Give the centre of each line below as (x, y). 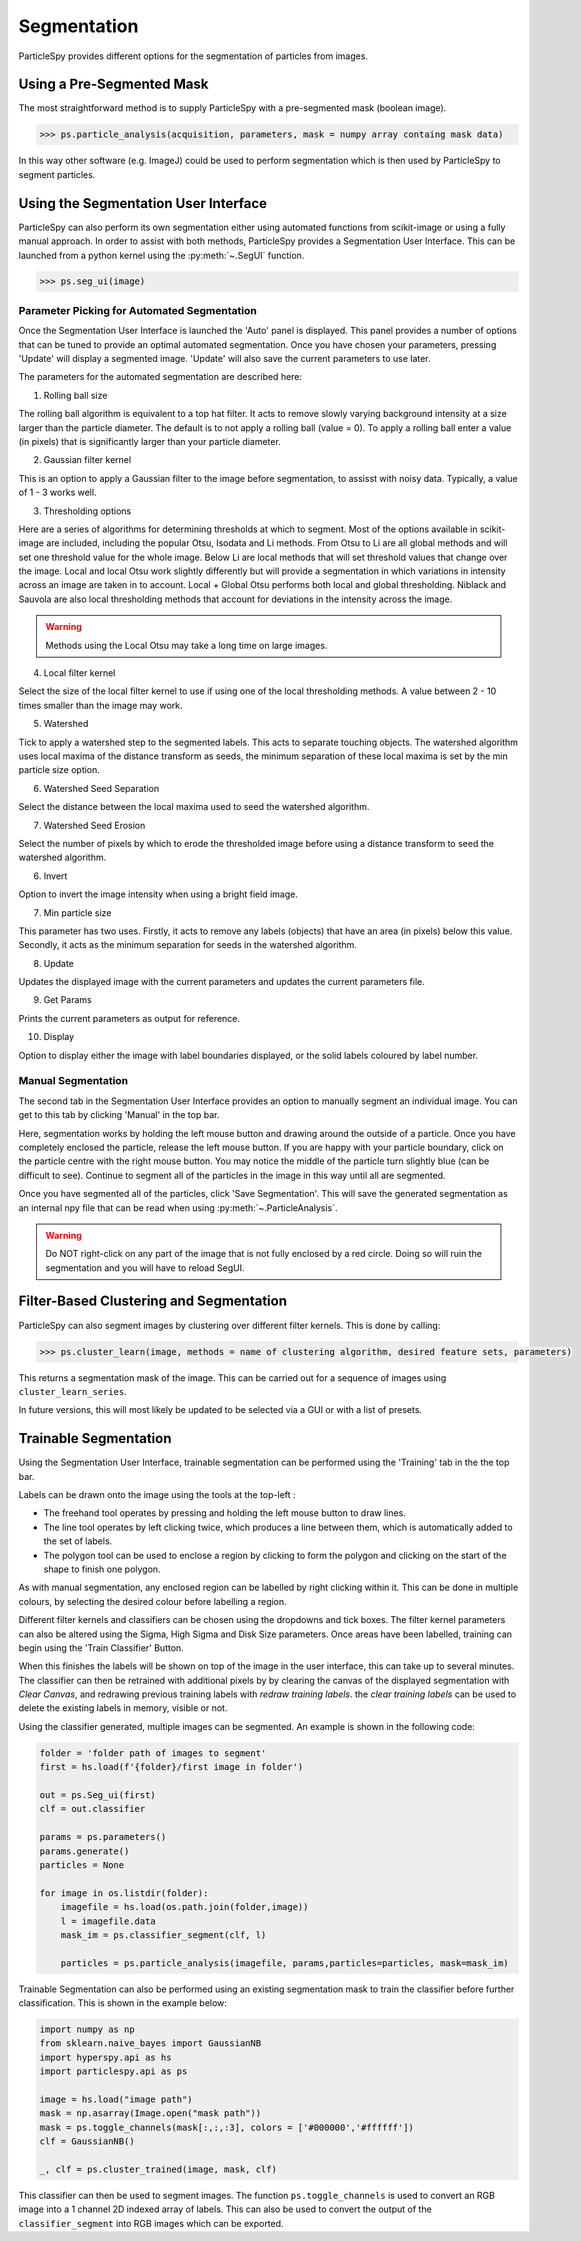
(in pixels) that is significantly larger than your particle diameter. (150, 441)
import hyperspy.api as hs (105, 2057)
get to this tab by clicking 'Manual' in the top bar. (119, 1115)
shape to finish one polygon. (102, 1569)
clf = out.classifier (92, 1809)
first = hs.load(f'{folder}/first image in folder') (171, 1767)
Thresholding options (87, 511)
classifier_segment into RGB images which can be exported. (151, 2223)
